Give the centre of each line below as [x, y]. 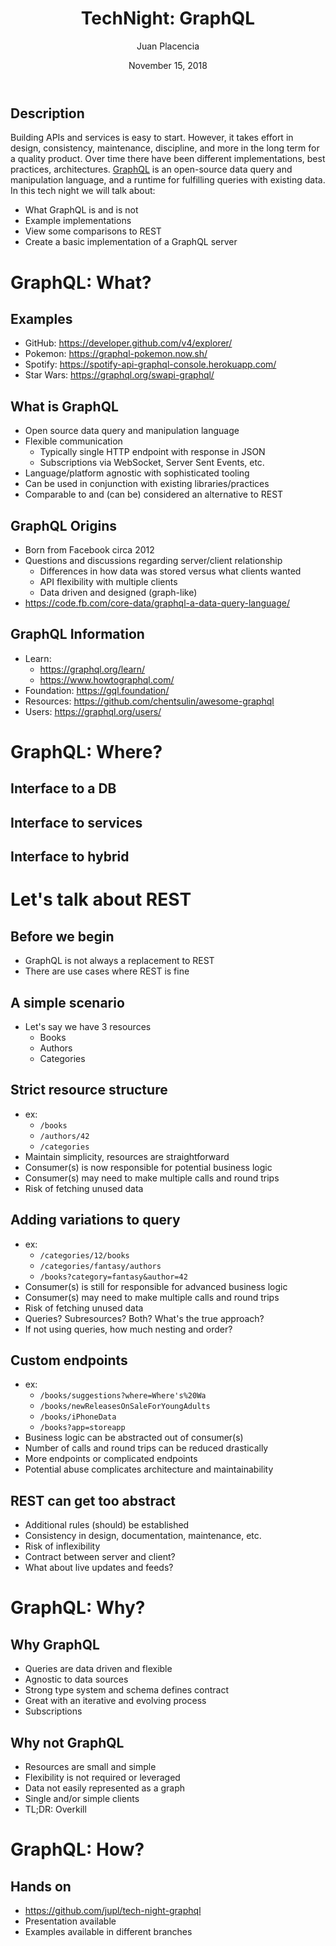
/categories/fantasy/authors [100, 1266]
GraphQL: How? [77, 1849]
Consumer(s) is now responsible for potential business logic [148, 1167]
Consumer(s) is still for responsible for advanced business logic [156, 1286]
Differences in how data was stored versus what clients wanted [170, 571]
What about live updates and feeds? [99, 1568]
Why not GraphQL [67, 1742]
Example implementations [78, 221]
